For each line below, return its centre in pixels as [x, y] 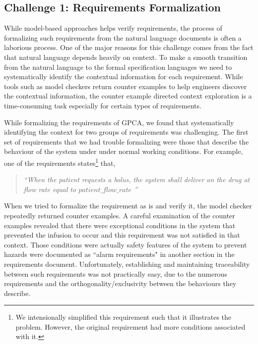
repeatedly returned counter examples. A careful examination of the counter [120, 215]
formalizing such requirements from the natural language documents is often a [123, 37]
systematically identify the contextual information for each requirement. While [124, 76]
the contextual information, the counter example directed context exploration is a [128, 96]
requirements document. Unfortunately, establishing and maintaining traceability [127, 264]
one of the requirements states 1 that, [60, 162]
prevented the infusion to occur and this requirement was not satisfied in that [122, 235]
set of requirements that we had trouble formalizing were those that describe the [127, 141]
